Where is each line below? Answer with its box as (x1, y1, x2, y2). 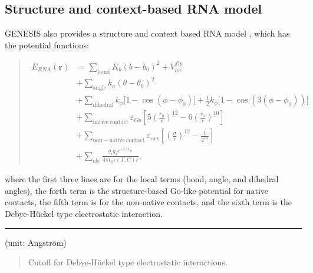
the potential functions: (5, 38, 89, 51)
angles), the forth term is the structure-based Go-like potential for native (5, 184, 269, 196)
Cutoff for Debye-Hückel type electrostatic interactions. (28, 256, 228, 268)
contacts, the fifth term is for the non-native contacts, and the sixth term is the (5, 196, 292, 208)
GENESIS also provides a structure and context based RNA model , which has (5, 27, 290, 40)
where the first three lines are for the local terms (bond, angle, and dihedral (5, 173, 279, 185)
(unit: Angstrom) (5, 236, 67, 248)
